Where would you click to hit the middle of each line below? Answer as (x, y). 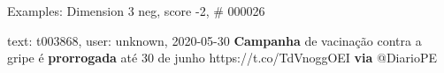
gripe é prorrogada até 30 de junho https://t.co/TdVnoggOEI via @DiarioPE (222, 58)
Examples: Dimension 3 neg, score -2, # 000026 (136, 11)
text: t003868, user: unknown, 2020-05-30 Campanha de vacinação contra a (214, 40)
